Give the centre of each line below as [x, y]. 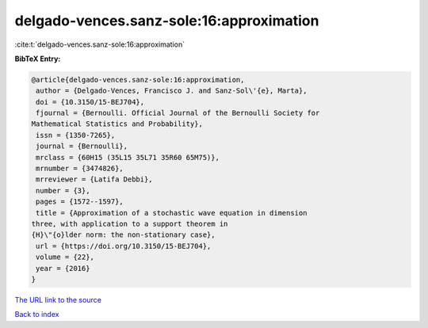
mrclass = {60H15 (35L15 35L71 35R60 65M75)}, [128, 157]
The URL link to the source [58, 299]
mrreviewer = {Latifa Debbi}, [95, 179]
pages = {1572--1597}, [80, 202]
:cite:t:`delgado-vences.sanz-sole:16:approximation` [100, 44]
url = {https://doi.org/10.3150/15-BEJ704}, [124, 246]
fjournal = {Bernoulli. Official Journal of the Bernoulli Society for [178, 113]
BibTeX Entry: [38, 59]
